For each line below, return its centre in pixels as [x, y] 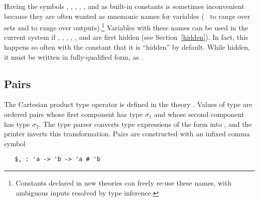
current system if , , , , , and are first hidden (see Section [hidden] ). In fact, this [126, 37]
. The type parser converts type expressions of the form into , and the [145, 124]
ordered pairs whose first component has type [73, 114]
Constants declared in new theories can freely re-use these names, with [124, 183]
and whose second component [199, 114]
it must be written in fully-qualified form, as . [74, 56]
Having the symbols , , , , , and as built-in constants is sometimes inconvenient [124, 6]
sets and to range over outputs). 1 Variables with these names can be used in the [126, 27]
